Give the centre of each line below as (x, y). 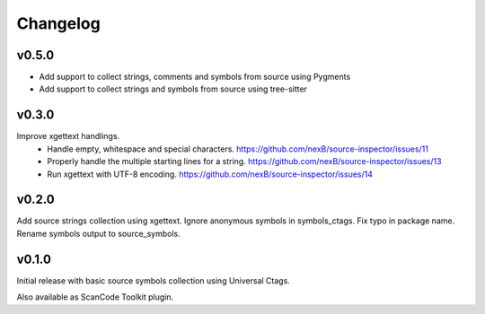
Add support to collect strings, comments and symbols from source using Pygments (195, 77)
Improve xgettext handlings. (68, 136)
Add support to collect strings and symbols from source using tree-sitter (173, 89)
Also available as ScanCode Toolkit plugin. (95, 297)
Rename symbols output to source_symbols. (99, 233)
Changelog (58, 23)
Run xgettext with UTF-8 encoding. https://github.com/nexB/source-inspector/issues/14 (210, 174)
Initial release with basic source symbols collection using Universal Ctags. (154, 280)
